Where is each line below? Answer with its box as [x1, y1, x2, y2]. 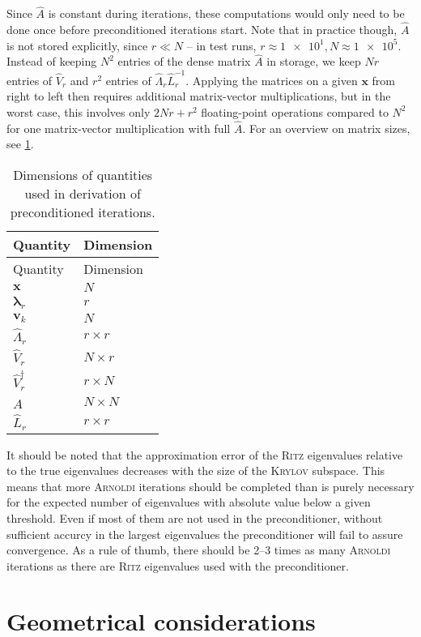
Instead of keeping [6, 53, 97, 70]
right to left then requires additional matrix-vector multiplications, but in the [6, 88, 391, 105]
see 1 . [6, 135, 34, 152]
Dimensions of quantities [13, 165, 153, 184]
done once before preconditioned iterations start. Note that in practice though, [6, 21, 398, 38]
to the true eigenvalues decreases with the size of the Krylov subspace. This [6, 462, 385, 479]
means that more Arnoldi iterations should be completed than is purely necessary [6, 477, 415, 494]
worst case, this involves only [6, 103, 151, 120]
